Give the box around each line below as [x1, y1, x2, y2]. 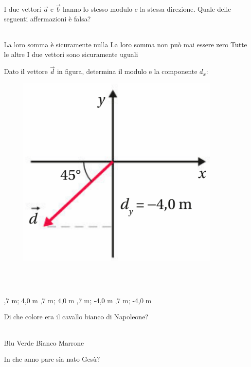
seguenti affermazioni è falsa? [4, 13, 91, 23]
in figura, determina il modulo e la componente [57, 66, 197, 76]
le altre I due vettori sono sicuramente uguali [4, 49, 138, 59]
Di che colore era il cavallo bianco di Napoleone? [4, 312, 148, 322]
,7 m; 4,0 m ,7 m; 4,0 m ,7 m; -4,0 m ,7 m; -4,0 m [4, 295, 152, 305]
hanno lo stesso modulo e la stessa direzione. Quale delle [63, 4, 231, 14]
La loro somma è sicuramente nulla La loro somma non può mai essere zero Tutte [4, 39, 247, 49]
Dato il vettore [4, 66, 48, 76]
